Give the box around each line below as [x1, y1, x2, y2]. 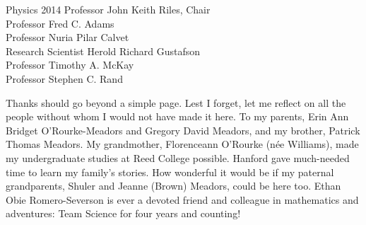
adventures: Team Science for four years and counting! [6, 206, 241, 221]
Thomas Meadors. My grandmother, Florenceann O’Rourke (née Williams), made [6, 137, 359, 151]
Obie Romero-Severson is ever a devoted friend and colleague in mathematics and [6, 192, 359, 207]
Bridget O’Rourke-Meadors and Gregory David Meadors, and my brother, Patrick [6, 122, 360, 137]
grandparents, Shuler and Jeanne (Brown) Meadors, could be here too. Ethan [6, 178, 341, 193]
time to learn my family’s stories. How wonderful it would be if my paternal [6, 164, 334, 179]
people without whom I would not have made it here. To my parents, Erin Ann [6, 109, 349, 124]
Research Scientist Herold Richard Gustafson [6, 43, 201, 58]
